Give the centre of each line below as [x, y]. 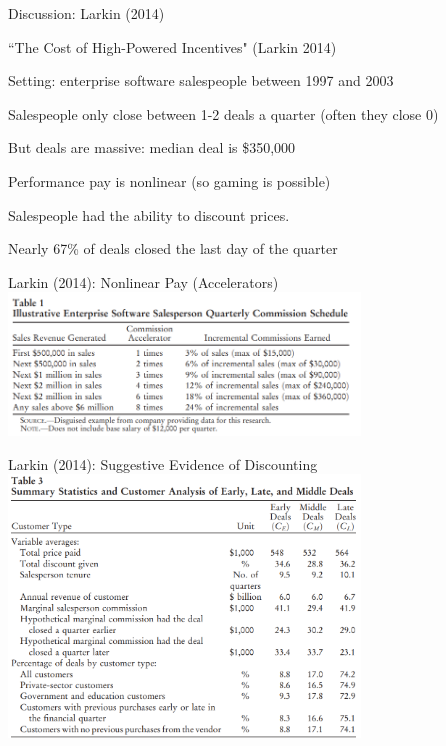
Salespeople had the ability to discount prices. [149, 214]
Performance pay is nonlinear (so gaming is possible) [169, 180]
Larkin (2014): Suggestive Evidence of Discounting [163, 463]
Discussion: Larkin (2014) [86, 13]
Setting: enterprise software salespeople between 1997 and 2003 [201, 80]
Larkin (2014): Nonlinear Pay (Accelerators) [143, 281]
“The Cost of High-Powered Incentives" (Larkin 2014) [172, 46]
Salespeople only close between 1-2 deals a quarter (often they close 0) [223, 113]
